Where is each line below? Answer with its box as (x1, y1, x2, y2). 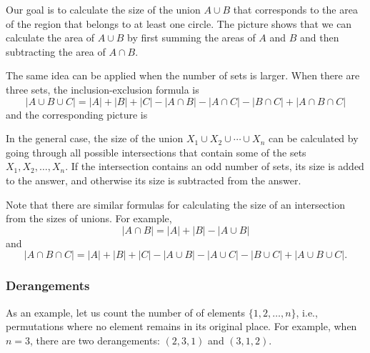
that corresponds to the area (233, 2, 358, 16)
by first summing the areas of (127, 30, 256, 45)
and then (300, 30, 339, 45)
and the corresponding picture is (6, 106, 148, 121)
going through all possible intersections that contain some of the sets (6, 144, 306, 159)
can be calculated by (268, 131, 359, 146)
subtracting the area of (6, 44, 106, 59)
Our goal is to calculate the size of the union (6, 2, 201, 16)
